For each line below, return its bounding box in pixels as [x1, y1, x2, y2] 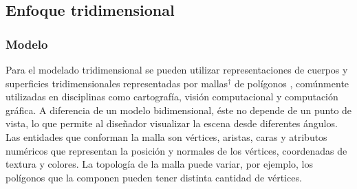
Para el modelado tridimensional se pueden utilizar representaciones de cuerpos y [6, 63, 348, 76]
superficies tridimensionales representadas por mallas [6, 76, 228, 90]
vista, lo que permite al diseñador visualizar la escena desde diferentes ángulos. [6, 116, 338, 131]
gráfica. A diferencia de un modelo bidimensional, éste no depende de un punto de [6, 102, 352, 117]
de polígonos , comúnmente [234, 76, 349, 90]
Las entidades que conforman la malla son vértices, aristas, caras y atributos [6, 129, 327, 144]
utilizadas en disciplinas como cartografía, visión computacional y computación [6, 89, 338, 104]
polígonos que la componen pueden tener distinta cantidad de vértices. [6, 170, 302, 184]
